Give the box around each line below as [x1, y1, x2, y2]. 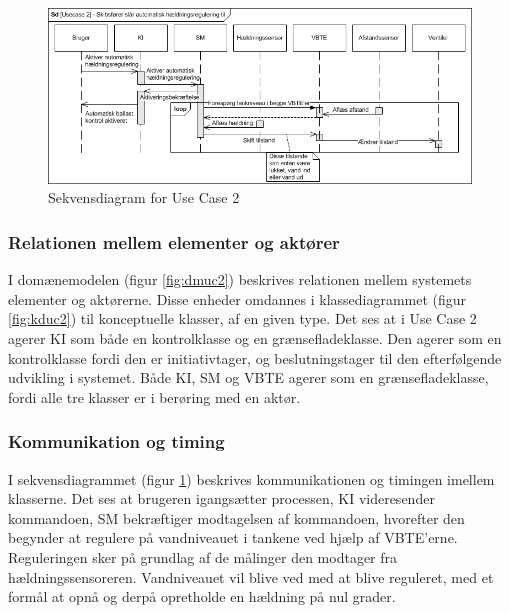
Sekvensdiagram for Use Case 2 [48, 187, 240, 208]
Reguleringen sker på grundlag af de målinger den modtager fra [8, 547, 398, 568]
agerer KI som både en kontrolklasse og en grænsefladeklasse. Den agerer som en [8, 328, 502, 349]
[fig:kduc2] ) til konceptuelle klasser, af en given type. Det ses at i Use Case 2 [8, 308, 477, 329]
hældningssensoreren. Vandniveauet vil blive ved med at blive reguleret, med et [8, 566, 494, 587]
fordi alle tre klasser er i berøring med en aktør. [8, 386, 301, 407]
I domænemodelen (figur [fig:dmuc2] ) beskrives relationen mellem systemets [8, 269, 472, 290]
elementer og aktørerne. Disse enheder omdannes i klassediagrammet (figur [8, 288, 467, 309]
